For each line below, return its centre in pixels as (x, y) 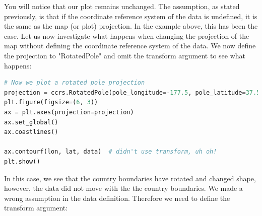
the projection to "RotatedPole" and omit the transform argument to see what (125, 55)
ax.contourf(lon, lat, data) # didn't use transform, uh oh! (111, 152)
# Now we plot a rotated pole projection (75, 83)
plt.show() (22, 161)
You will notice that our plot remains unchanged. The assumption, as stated (122, 6)
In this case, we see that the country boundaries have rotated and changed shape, (130, 178)
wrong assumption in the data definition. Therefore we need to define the (117, 198)
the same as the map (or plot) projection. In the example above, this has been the (131, 26)
